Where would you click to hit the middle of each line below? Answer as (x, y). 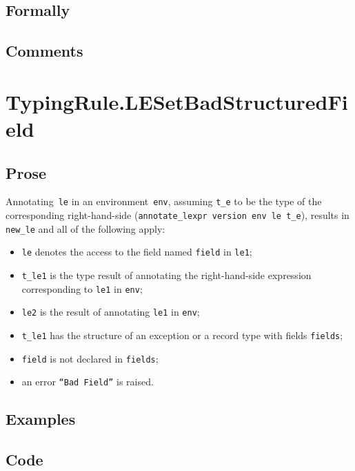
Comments (44, 51)
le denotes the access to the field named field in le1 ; (137, 252)
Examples (41, 419)
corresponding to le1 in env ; (82, 288)
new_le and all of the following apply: (85, 228)
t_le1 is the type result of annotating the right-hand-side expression (166, 275)
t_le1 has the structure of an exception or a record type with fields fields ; (182, 335)
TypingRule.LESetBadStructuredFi (177, 101)
